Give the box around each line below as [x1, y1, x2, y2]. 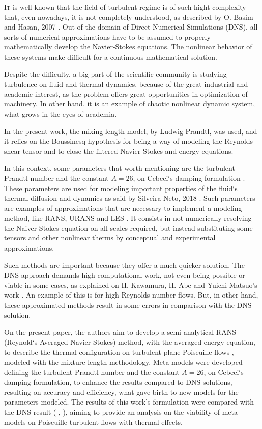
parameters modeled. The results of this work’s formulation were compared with [4, 396, 254, 407]
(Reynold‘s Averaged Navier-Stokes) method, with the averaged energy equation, [4, 336, 256, 347]
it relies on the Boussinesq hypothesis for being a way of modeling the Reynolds [4, 136, 253, 146]
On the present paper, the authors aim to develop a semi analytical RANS [4, 327, 236, 337]
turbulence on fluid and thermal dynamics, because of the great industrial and [4, 78, 248, 89]
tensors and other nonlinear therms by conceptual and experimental [4, 232, 216, 243]
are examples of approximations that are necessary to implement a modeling [4, 202, 242, 213]
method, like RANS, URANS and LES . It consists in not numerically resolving [4, 212, 252, 223]
